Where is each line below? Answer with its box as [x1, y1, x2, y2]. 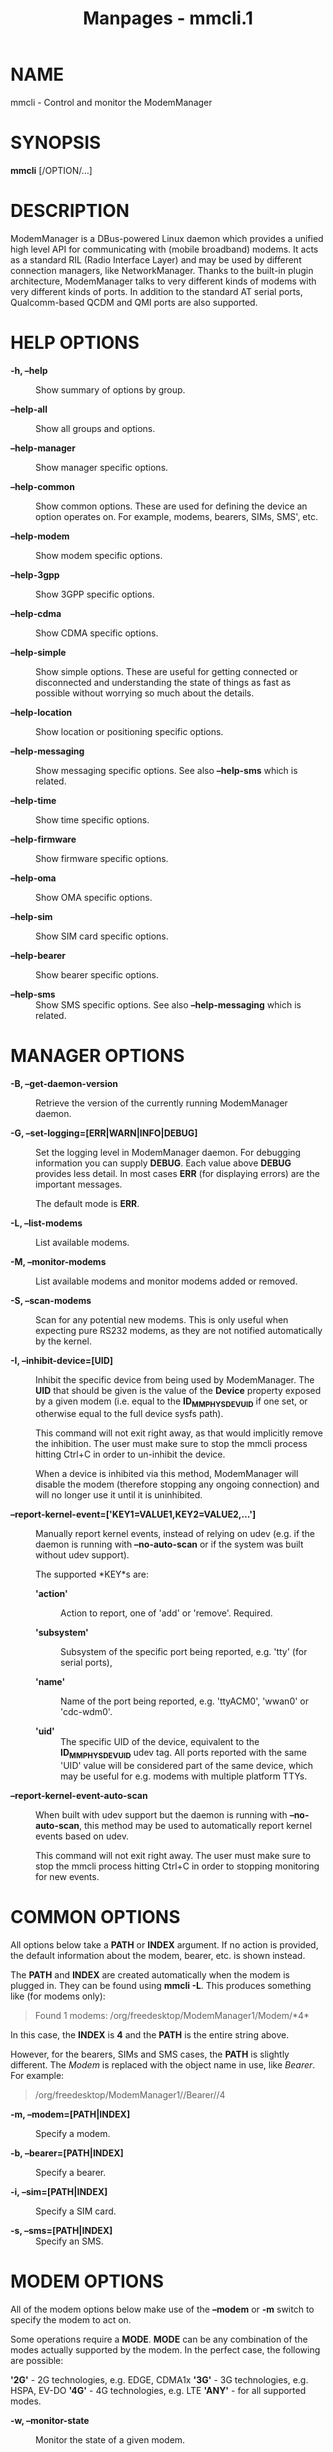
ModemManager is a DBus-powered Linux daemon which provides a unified [10, 232, 324, 244]
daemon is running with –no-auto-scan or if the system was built [35, 1538, 304, 1551]
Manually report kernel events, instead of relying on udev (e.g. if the [35, 1528, 316, 1540]
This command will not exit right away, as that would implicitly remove [35, 1427, 323, 1439]
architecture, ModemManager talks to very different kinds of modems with [10, 275, 317, 287]
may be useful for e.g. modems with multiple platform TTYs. [60, 1770, 308, 1782]
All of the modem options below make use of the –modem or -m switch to [10, 2303, 315, 2316]
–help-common [10, 480, 75, 492]
